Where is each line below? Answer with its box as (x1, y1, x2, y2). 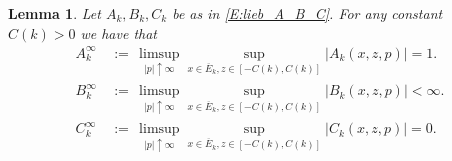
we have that (80, 22, 158, 43)
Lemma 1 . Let (8, 3, 101, 23)
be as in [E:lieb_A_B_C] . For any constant (172, 3, 443, 23)
